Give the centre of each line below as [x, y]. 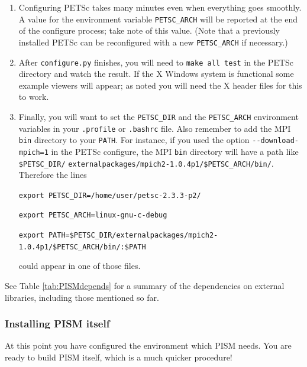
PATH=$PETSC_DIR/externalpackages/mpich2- [133, 236]
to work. [34, 97]
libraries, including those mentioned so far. [82, 297]
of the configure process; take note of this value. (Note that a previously [149, 30]
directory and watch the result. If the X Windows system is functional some [156, 74]
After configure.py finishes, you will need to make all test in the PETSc [156, 62]
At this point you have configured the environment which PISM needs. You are [148, 345]
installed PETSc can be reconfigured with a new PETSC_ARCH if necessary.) [153, 42]
